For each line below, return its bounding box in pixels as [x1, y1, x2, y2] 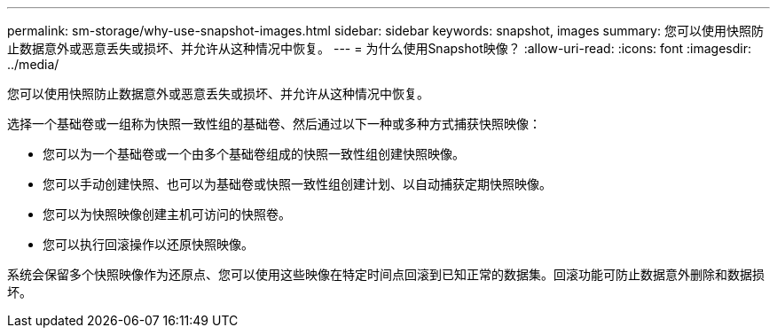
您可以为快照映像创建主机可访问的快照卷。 [43, 206, 291, 222]
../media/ [7, 57, 59, 72]
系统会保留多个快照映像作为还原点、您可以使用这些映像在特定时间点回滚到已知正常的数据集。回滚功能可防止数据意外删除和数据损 [7, 267, 765, 282]
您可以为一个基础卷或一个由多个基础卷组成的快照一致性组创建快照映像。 [43, 146, 465, 161]
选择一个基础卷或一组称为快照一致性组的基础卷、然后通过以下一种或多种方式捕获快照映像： [7, 116, 541, 131]
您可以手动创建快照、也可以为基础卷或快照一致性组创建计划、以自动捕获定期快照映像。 [43, 176, 552, 191]
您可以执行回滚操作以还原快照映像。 [43, 237, 254, 252]
